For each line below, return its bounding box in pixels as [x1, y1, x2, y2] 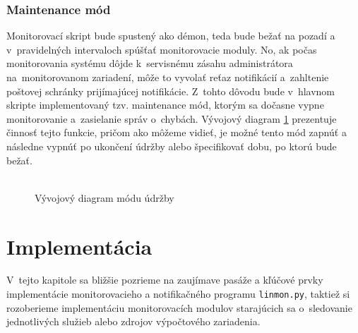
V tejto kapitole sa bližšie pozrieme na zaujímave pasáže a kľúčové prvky [6, 272, 323, 287]
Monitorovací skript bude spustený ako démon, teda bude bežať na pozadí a [6, 28, 335, 43]
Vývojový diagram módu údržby [35, 190, 174, 205]
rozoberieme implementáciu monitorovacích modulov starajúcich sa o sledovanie [6, 300, 352, 315]
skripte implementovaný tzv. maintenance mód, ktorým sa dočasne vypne [6, 97, 324, 112]
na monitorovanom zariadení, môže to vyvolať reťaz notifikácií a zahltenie [6, 70, 329, 84]
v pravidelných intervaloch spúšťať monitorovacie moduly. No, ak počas [6, 42, 317, 56]
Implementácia [6, 231, 153, 260]
